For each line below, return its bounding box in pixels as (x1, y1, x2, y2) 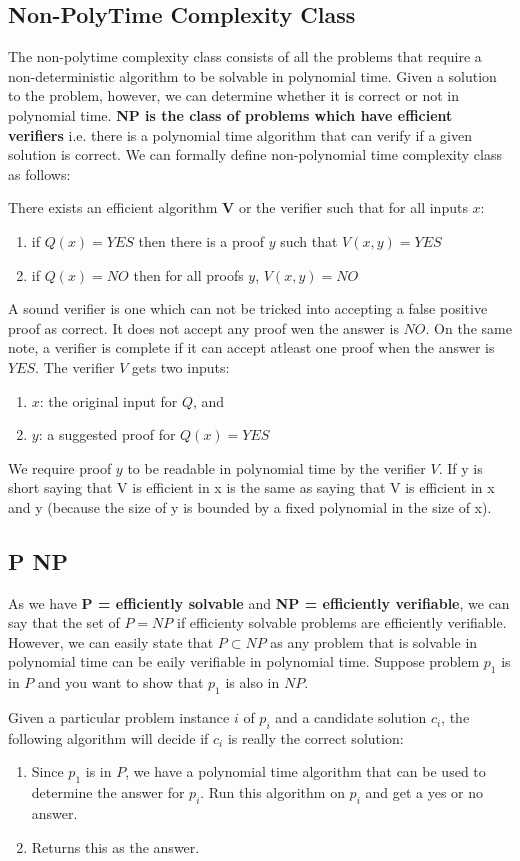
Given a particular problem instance (8, 707, 230, 728)
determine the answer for (31, 782, 185, 803)
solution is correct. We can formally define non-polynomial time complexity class (8, 144, 502, 165)
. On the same (425, 317, 512, 338)
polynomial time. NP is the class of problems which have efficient (8, 104, 453, 125)
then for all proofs (133, 264, 244, 285)
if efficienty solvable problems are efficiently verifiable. (176, 612, 507, 633)
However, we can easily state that (8, 631, 214, 652)
